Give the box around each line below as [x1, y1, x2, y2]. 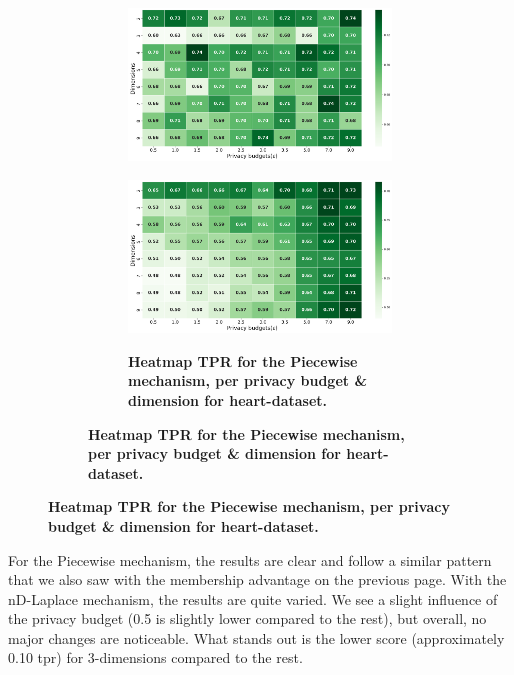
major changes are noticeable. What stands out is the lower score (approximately [8, 627, 505, 648]
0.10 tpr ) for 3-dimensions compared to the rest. [8, 647, 303, 668]
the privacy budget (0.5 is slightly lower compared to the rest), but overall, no [8, 608, 487, 629]
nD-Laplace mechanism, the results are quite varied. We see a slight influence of [8, 588, 498, 609]
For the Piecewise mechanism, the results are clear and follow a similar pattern [8, 549, 492, 570]
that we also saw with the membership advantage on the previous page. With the [8, 569, 507, 590]
